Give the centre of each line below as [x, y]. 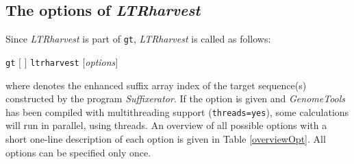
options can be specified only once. [78, 152]
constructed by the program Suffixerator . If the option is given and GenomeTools [176, 98]
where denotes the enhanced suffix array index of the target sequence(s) [156, 85]
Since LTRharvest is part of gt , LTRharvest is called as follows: [138, 39]
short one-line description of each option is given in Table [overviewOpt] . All [166, 138]
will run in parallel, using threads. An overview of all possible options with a [166, 125]
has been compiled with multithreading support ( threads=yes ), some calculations [177, 112]
